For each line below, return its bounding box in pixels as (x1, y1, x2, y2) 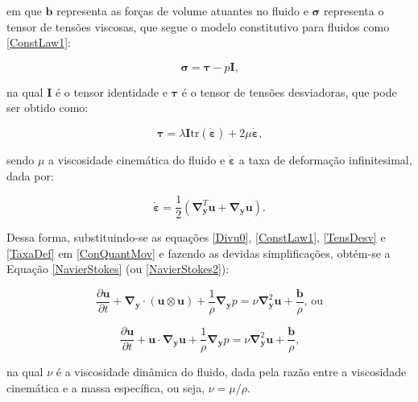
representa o (323, 2, 384, 19)
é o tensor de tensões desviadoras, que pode (181, 83, 397, 100)
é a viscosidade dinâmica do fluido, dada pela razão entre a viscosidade (56, 363, 407, 380)
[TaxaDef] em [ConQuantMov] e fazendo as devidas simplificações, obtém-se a (6, 244, 391, 261)
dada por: (6, 167, 54, 184)
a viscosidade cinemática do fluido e (48, 151, 226, 168)
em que (6, 2, 42, 19)
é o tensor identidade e (55, 83, 168, 100)
